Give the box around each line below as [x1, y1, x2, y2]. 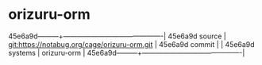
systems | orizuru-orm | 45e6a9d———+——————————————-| [8, 48, 245, 57]
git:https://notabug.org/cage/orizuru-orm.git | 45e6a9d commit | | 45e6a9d [8, 39, 256, 49]
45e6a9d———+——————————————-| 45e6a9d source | [8, 31, 226, 41]
